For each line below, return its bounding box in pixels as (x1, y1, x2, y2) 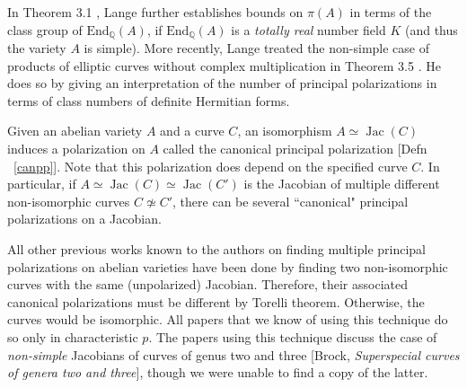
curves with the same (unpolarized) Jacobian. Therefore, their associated (7, 275, 408, 294)
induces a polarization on (7, 139, 145, 158)
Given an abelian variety (7, 121, 143, 140)
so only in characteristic (7, 327, 138, 346)
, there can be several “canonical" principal (172, 191, 409, 210)
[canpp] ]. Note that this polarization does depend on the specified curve (13, 156, 408, 175)
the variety (7, 39, 66, 57)
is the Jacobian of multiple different (243, 174, 440, 193)
